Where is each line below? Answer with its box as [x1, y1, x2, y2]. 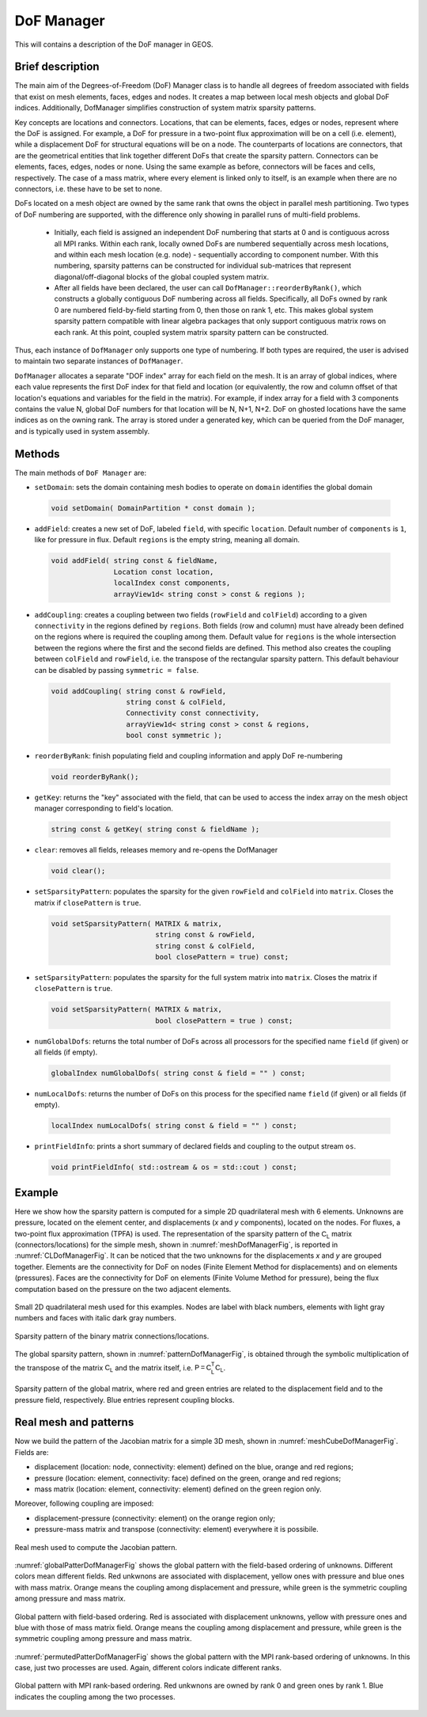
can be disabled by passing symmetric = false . [34, 665, 199, 674]
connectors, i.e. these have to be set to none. [14, 184, 162, 193]
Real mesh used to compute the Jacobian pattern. [14, 1542, 178, 1552]
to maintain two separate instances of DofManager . [14, 356, 183, 366]
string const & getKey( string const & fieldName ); [51, 825, 260, 834]
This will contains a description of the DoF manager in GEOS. [14, 40, 213, 49]
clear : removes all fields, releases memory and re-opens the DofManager [34, 845, 278, 855]
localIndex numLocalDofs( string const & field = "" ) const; [51, 1121, 297, 1130]
